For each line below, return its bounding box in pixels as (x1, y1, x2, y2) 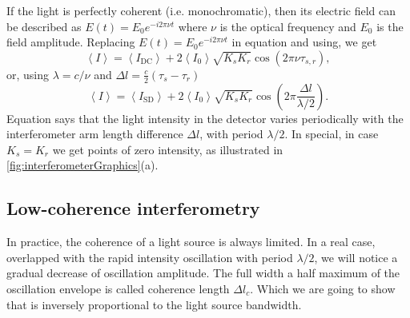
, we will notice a (314, 248, 398, 265)
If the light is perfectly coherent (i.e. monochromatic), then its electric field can (6, 2, 396, 18)
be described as (6, 18, 82, 34)
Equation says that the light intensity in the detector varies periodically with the (6, 109, 404, 126)
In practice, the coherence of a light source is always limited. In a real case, (6, 233, 376, 250)
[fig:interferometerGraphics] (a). (6, 157, 159, 173)
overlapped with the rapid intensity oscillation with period (6, 248, 293, 265)
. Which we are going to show (250, 280, 396, 296)
